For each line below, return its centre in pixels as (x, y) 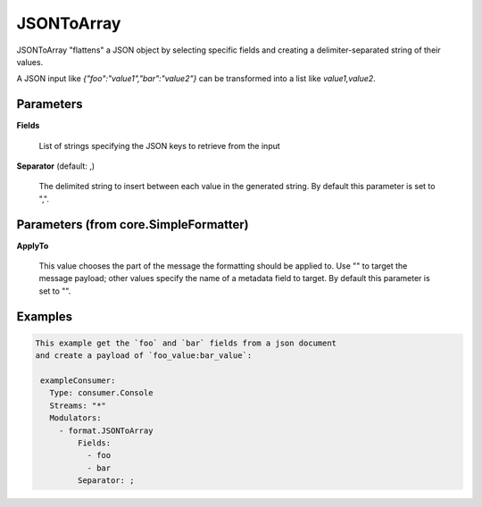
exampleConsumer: (78, 381)
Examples (45, 316)
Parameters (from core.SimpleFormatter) (133, 224)
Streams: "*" (78, 405)
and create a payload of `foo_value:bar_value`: (144, 356)
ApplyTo (33, 245)
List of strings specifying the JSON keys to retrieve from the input (159, 145)
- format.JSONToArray (106, 430)
